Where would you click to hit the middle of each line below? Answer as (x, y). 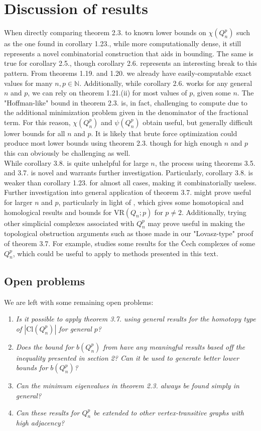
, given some (212, 93)
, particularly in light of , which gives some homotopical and (151, 202)
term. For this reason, (37, 122)
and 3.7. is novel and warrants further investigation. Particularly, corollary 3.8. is (128, 173)
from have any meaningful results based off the (174, 346)
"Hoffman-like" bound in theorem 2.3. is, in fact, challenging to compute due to (126, 102)
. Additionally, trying (214, 212)
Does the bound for (45, 346)
